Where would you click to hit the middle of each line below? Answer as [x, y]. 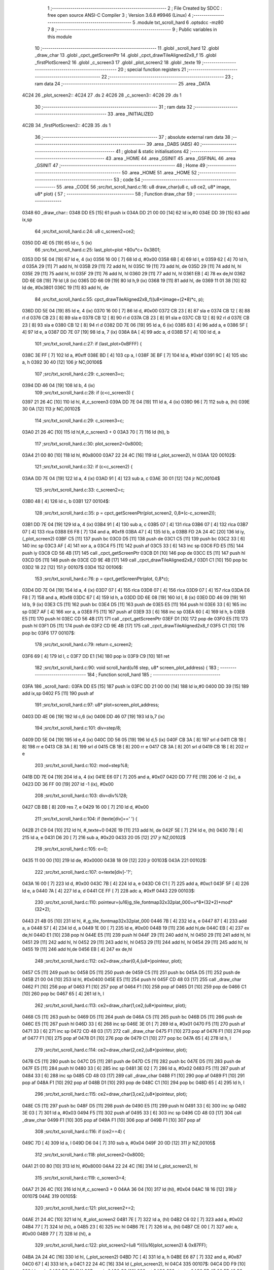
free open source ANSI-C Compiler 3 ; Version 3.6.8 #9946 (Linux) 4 [119, 15]
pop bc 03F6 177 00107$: [49, 633]
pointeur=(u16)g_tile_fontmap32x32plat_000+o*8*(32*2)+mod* [165, 902]
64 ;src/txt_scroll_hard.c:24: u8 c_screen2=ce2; [85, 231]
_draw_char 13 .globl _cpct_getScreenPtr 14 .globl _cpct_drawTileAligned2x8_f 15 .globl [126, 55]
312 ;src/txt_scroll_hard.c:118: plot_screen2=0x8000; [90, 1154]
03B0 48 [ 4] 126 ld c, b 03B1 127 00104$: [66, 501]
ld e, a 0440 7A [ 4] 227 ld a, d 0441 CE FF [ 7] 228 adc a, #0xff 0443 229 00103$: [109, 891]
